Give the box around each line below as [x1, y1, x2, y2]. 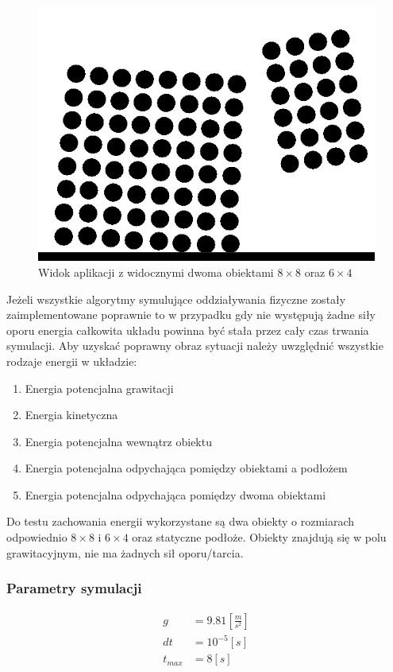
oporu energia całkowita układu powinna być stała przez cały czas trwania [6, 321, 369, 338]
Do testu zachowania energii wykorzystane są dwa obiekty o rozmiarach [6, 513, 355, 530]
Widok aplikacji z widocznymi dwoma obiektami [38, 263, 274, 280]
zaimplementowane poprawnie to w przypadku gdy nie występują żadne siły [6, 306, 376, 323]
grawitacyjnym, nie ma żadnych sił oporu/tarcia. [6, 544, 244, 561]
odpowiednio [6, 529, 67, 546]
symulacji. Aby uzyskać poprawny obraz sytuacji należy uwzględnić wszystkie [6, 337, 383, 354]
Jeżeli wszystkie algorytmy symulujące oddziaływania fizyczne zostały [6, 290, 346, 307]
